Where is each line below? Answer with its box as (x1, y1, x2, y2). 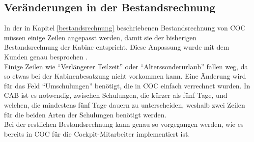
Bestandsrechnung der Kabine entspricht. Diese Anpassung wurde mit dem (4, 42, 229, 52)
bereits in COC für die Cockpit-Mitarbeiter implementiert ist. (4, 128, 190, 139)
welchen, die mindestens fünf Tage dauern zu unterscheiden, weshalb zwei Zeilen (4, 99, 245, 110)
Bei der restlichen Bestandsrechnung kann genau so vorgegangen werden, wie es (4, 119, 244, 129)
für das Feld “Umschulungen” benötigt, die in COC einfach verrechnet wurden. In (4, 80, 251, 90)
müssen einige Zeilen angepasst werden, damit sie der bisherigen (4, 32, 197, 42)
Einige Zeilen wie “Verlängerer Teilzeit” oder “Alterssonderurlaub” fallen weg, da (4, 61, 248, 71)
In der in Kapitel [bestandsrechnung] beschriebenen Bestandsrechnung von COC (4, 23, 246, 33)
